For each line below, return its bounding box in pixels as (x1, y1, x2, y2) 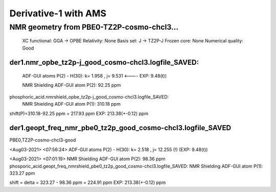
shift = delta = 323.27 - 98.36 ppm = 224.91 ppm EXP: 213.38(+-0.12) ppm (9, 179, 166, 186)
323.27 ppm (9, 170, 35, 176)
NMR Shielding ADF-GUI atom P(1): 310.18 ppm (22, 101, 121, 107)
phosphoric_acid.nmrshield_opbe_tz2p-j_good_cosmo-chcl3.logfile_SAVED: (9, 93, 169, 100)
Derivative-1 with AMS (9, 8, 107, 19)
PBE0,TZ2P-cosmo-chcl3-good (9, 137, 76, 143)
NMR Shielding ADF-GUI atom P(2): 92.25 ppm (22, 82, 121, 88)
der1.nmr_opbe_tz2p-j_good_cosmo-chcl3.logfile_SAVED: (9, 58, 199, 67)
